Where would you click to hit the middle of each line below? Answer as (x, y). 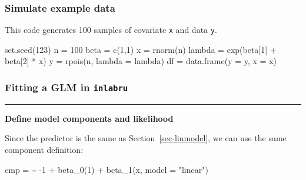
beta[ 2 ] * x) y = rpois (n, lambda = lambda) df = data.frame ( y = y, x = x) (141, 61)
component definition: (44, 150)
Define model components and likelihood (89, 118)
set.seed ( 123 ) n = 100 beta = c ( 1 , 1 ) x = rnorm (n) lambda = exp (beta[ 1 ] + (141, 49)
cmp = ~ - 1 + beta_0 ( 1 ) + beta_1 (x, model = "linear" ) (107, 169)
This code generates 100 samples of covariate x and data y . (111, 30)
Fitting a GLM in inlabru (66, 87)
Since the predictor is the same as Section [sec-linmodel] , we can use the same (146, 138)
